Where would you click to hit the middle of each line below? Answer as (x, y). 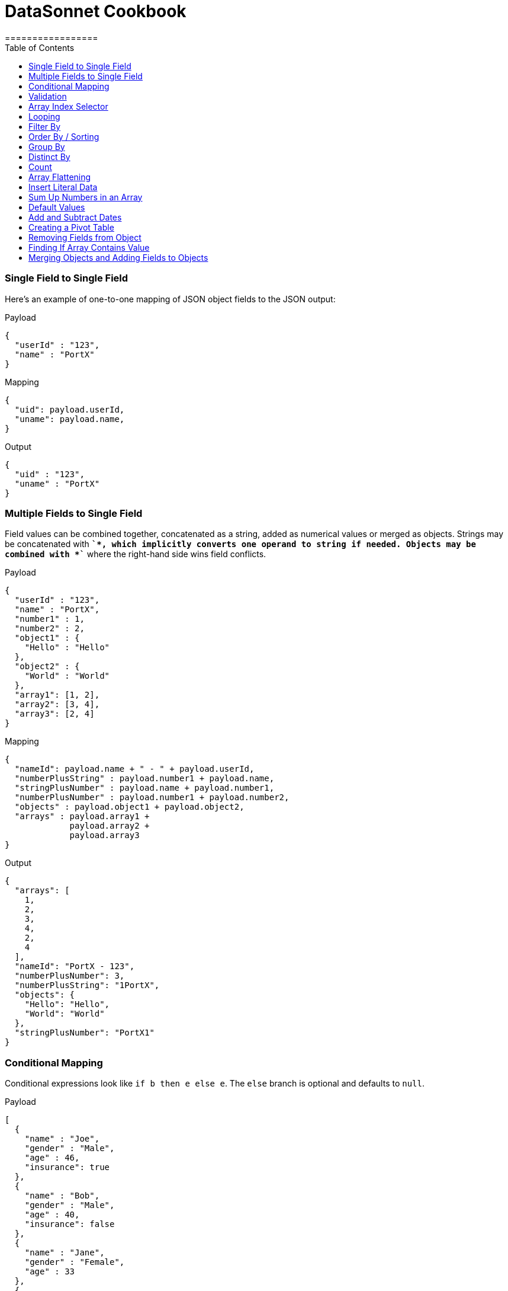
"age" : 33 (50, 1271)
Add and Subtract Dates (75, 217)
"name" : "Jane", (65, 1252)
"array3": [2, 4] (54, 714)
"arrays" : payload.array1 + (82, 817)
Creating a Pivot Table (71, 227)
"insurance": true (67, 1167)
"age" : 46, (52, 1158)
